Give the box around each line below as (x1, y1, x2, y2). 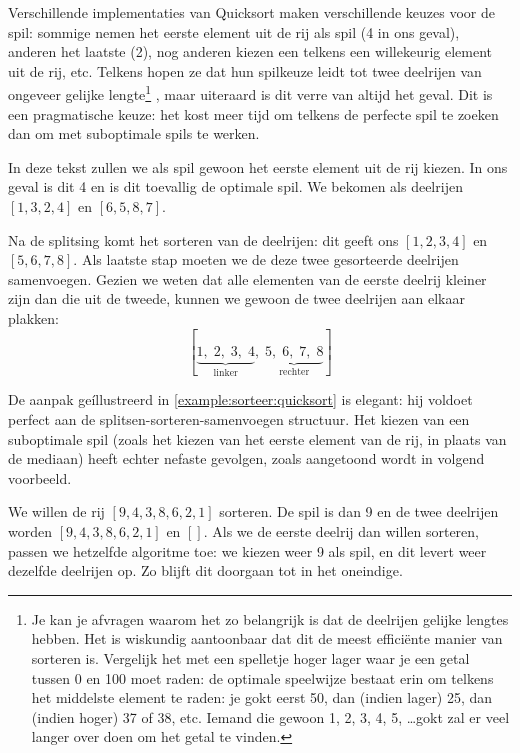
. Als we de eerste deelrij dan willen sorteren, (203, 521, 479, 541)
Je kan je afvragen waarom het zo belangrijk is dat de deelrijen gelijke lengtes (31, 608, 509, 629)
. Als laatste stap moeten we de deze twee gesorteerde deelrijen (73, 249, 459, 270)
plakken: (8, 307, 59, 328)
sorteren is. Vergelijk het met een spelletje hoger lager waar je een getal (31, 647, 470, 668)
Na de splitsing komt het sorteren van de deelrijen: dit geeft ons (8, 229, 399, 250)
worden (8, 521, 52, 541)
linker (213, 367, 238, 378)
